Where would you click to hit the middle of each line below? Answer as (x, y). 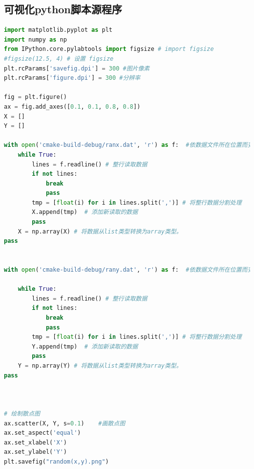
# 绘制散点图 (22, 413)
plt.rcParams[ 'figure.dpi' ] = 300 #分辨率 (72, 78)
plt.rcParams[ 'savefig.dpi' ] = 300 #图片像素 (77, 68)
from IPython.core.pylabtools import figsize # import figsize (109, 49)
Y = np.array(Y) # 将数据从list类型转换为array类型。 (100, 365)
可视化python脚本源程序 (63, 9)
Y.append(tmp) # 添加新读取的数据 (85, 346)
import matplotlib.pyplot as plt (58, 30)
